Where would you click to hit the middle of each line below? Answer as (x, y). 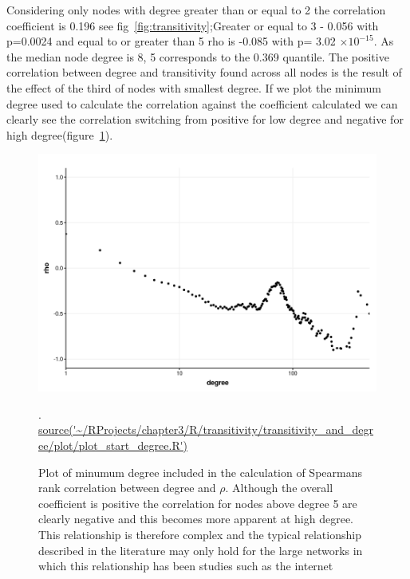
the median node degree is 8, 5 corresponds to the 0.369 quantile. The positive (198, 56)
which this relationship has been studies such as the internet (186, 566)
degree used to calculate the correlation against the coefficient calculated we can (202, 103)
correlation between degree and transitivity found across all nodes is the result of (204, 72)
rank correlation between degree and (127, 488)
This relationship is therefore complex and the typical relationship (200, 534)
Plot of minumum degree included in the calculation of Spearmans (200, 472)
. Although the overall (279, 488)
